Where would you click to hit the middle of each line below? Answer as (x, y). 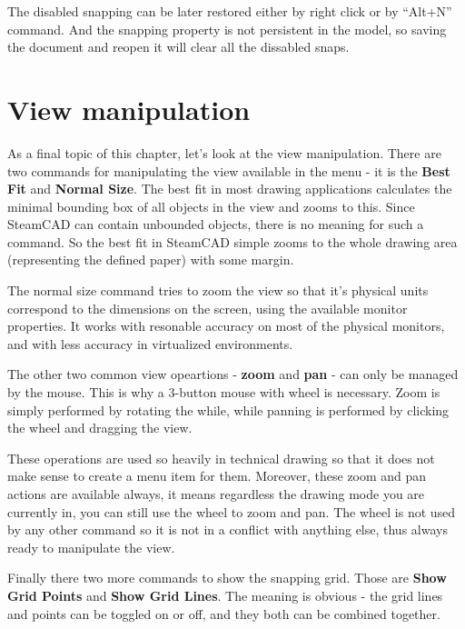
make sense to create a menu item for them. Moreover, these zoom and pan (217, 476)
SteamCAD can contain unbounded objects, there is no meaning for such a (216, 224)
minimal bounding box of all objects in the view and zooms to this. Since (211, 206)
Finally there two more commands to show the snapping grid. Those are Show (227, 578)
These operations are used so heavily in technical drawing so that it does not (221, 458)
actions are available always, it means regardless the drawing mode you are (216, 494)
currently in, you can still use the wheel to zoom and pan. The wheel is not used (232, 511)
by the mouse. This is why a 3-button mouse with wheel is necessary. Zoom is (224, 392)
